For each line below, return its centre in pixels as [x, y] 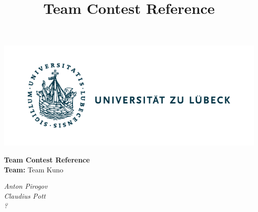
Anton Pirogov [26, 186]
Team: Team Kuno [34, 169]
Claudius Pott [25, 195]
